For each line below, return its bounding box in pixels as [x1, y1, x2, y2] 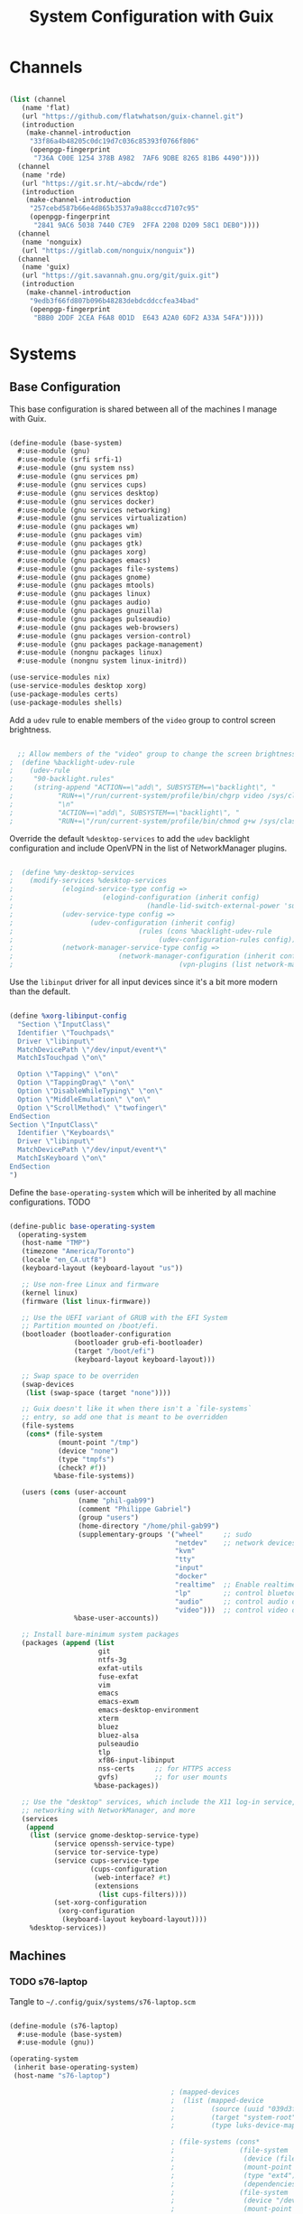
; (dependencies [170, 2179, 297, 2189]
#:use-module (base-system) [17, 2030, 124, 2039]
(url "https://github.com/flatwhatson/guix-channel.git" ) [21, 111, 244, 121]
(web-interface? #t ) [94, 1873, 171, 1882]
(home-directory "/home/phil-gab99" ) [78, 1521, 220, 1530]
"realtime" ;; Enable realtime [174, 1580, 297, 1589]
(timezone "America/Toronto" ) [21, 1247, 135, 1256]
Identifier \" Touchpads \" [17, 1028, 115, 1037]
